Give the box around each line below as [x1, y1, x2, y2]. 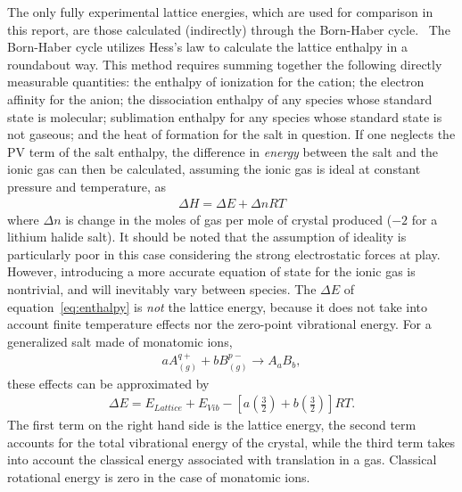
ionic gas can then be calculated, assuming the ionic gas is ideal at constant [7, 160, 421, 178]
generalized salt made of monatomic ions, [7, 332, 233, 350]
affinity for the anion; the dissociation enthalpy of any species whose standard [7, 89, 433, 108]
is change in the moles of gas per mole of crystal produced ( [65, 209, 392, 228]
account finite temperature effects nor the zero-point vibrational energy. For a [7, 315, 432, 333]
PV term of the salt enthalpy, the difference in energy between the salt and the [7, 142, 438, 160]
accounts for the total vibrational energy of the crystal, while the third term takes [7, 432, 456, 451]
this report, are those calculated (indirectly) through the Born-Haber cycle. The [7, 20, 450, 38]
